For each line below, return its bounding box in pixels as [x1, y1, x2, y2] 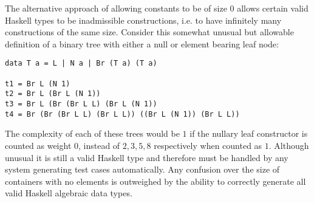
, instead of [78, 139, 120, 151]
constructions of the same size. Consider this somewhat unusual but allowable [5, 26, 294, 38]
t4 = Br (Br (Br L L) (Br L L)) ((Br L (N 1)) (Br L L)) [5, 109, 240, 119]
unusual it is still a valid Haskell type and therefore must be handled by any [5, 151, 288, 163]
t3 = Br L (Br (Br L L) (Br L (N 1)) [5, 100, 157, 108]
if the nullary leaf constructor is [189, 127, 308, 140]
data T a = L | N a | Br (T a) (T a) [5, 59, 157, 68]
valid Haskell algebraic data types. [5, 187, 132, 199]
